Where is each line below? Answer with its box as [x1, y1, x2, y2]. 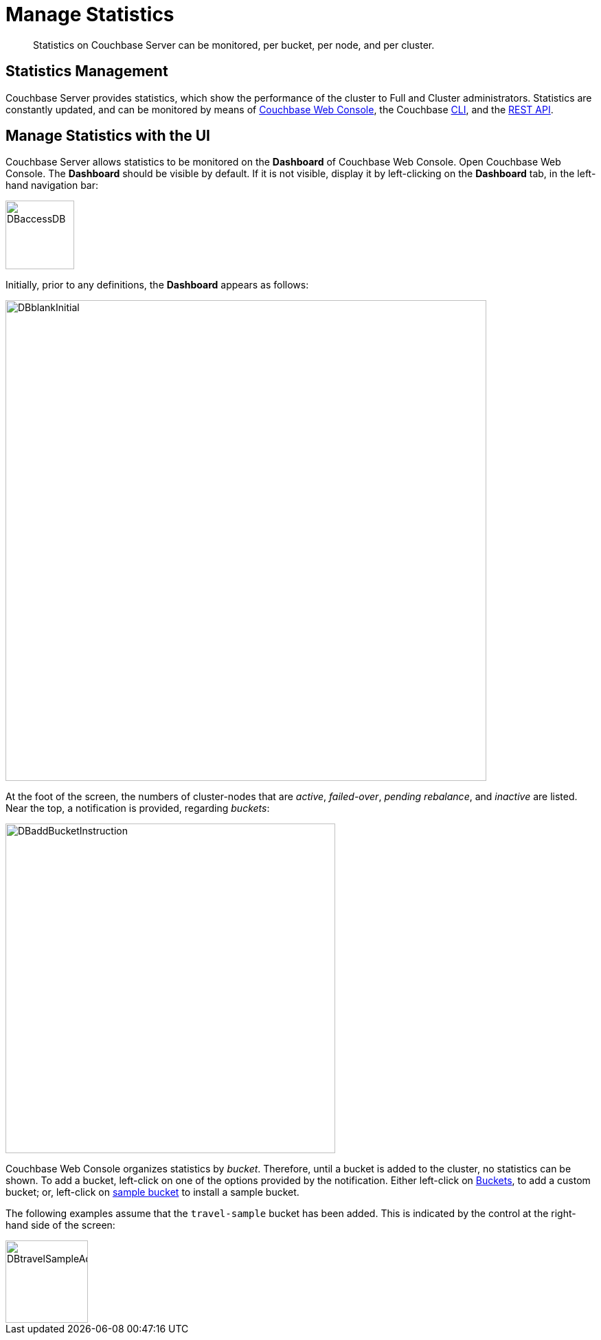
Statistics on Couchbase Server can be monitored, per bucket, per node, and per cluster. [33, 38, 435, 51]
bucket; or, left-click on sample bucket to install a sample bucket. [5, 1186, 299, 1199]
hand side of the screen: [5, 1219, 115, 1231]
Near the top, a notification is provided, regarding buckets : [5, 802, 270, 815]
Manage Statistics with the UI [5, 127, 211, 145]
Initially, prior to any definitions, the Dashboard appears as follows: [5, 279, 309, 291]
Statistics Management [5, 63, 168, 80]
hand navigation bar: [5, 179, 99, 192]
